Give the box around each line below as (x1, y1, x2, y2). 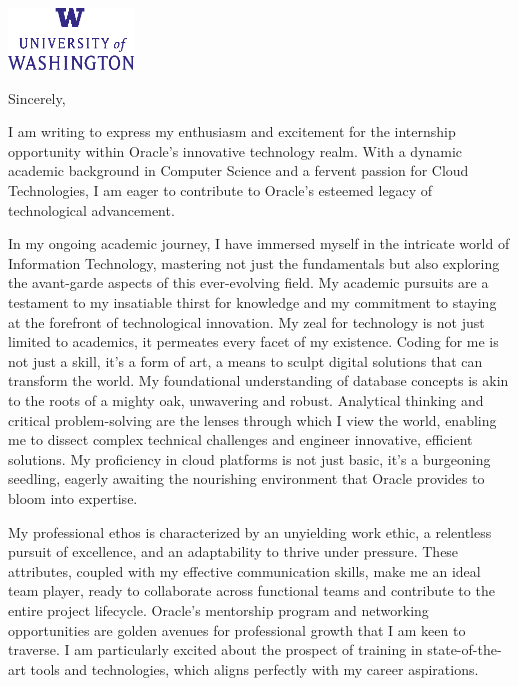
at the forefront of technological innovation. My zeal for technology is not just (8, 311, 485, 332)
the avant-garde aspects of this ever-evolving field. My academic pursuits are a (8, 272, 489, 293)
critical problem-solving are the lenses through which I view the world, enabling (8, 409, 497, 430)
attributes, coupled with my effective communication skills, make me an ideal (8, 560, 481, 581)
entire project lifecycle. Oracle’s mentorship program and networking (8, 599, 429, 620)
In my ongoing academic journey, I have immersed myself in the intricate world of (8, 233, 510, 254)
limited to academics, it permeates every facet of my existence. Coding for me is (8, 331, 499, 352)
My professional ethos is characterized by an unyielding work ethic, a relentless (8, 521, 492, 542)
